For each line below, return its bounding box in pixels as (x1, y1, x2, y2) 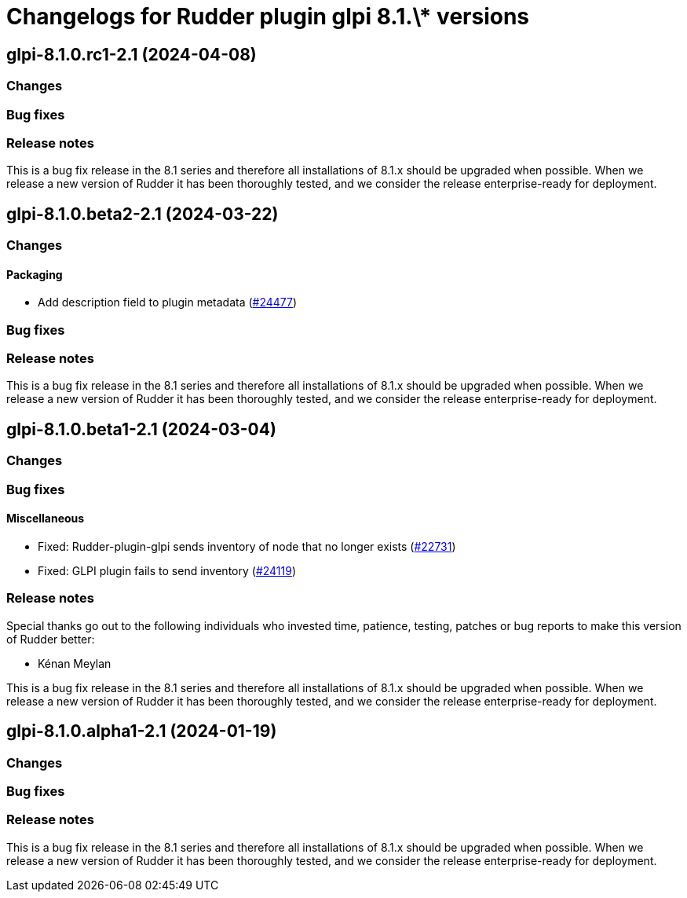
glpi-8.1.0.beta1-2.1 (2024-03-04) (6, 419, 276, 439)
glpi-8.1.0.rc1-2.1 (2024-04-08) (6, 44, 257, 64)
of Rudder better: (6, 632, 95, 646)
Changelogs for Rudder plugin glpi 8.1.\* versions (6, 3, 530, 30)
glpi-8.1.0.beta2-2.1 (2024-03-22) (6, 203, 279, 224)
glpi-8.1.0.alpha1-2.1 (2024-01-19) (6, 721, 277, 742)
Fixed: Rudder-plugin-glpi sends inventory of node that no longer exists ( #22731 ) (38, 539, 456, 553)
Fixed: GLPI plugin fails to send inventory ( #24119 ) (38, 563, 297, 577)
